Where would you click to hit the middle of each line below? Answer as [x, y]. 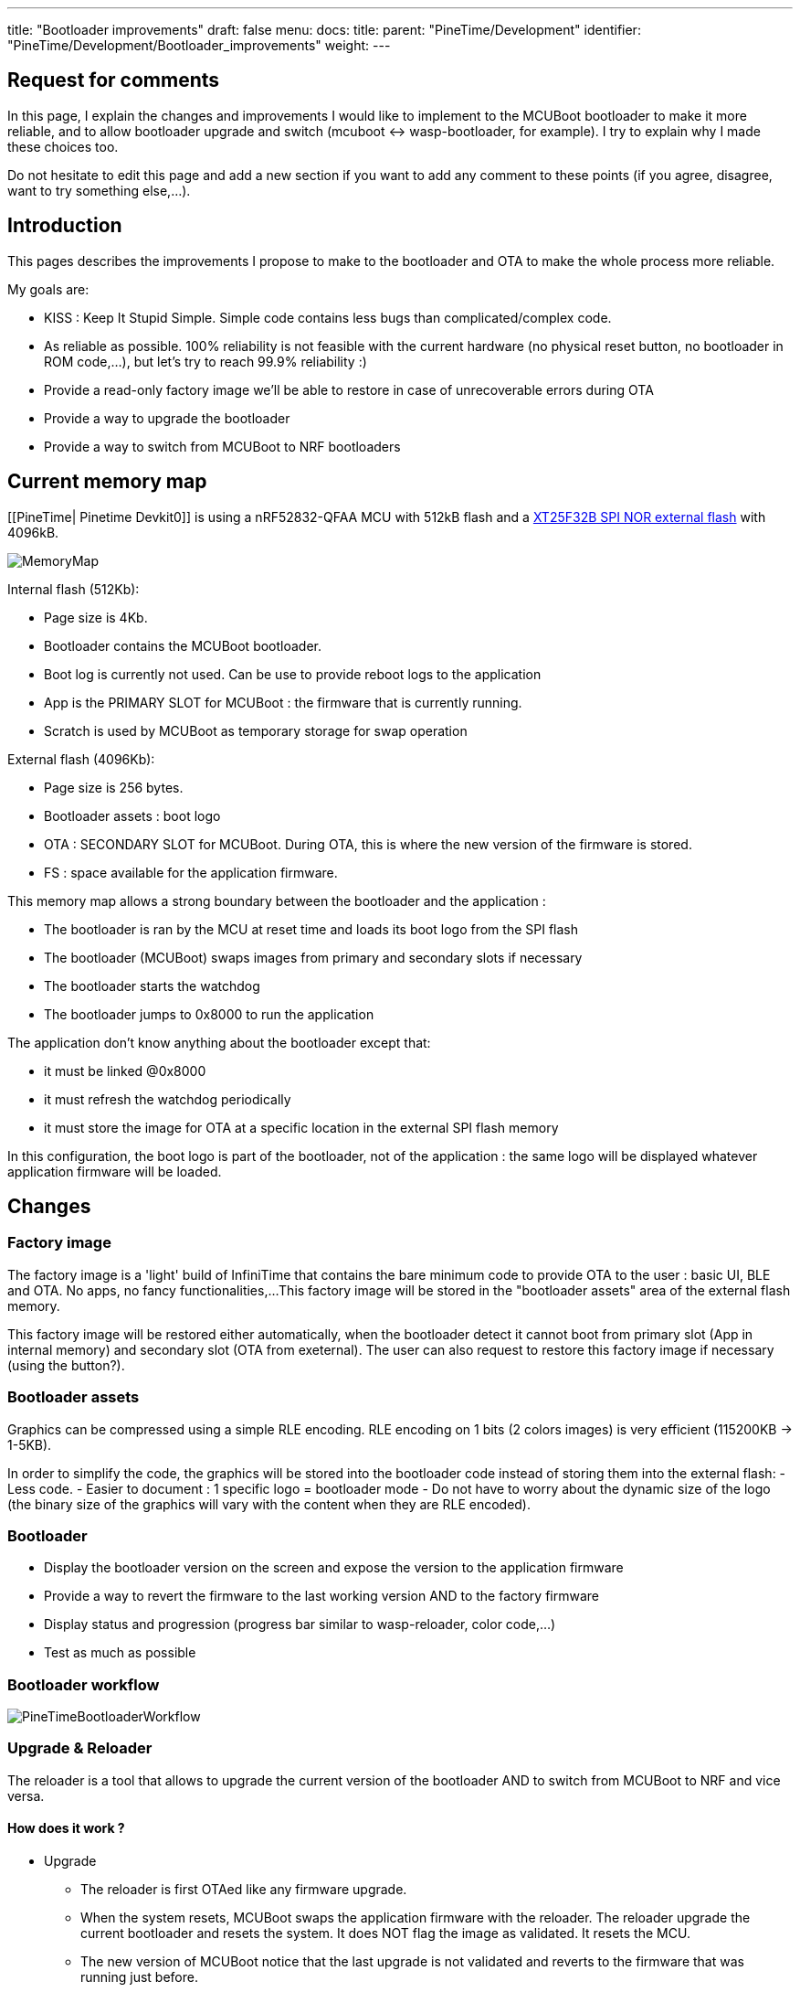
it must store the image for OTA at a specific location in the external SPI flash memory [301, 1127]
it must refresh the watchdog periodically [168, 1099]
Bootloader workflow [84, 1684]
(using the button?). [66, 1365]
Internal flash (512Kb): [74, 589]
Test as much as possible [120, 1653]
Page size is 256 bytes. [114, 787]
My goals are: [48, 289]
